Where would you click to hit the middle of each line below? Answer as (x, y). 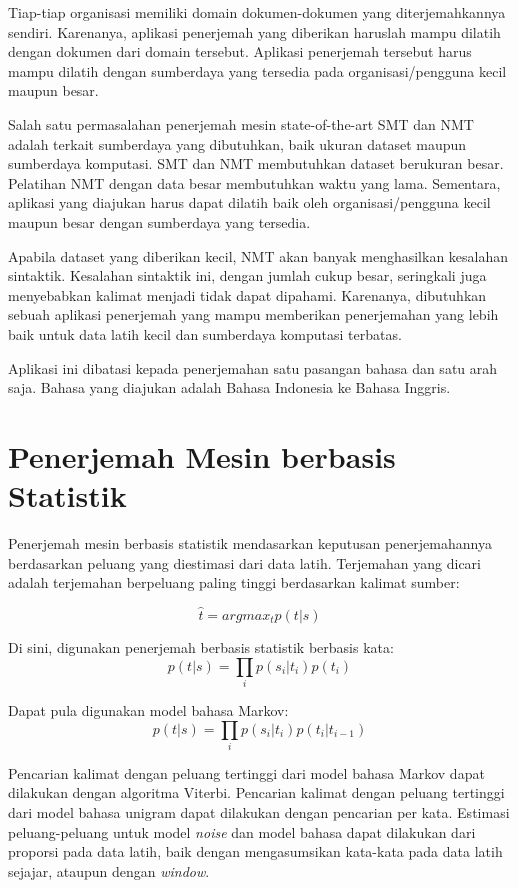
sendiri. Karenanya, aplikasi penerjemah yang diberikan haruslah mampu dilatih (254, 31)
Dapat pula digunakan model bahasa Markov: (148, 709)
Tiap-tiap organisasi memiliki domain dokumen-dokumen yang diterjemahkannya (257, 12)
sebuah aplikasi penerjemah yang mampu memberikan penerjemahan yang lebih (253, 314)
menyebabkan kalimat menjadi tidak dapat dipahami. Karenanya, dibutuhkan (247, 294)
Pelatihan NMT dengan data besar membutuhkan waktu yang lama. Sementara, (254, 182)
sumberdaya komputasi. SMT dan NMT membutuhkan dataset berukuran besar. (256, 163)
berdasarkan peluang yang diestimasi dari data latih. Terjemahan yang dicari (244, 562)
